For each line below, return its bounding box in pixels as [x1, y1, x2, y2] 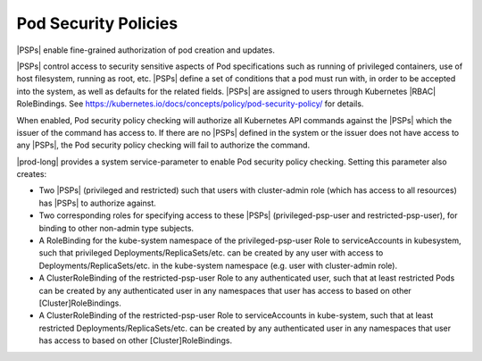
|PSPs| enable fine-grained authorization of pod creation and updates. [16, 45, 276, 55]
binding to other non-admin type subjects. [38, 222, 195, 233]
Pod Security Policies [16, 13, 179, 33]
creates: [16, 169, 47, 180]
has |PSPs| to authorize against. [38, 197, 156, 208]
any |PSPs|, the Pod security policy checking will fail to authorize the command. [16, 139, 311, 151]
